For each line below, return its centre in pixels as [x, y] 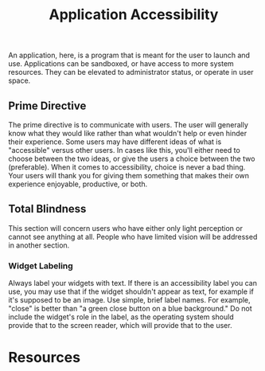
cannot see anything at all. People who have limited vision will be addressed [133, 236]
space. [19, 80]
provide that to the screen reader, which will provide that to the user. [120, 326]
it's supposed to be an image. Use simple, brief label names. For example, [129, 300]
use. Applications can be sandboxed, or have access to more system [121, 64]
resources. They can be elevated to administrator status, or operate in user [131, 72]
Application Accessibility [134, 15]
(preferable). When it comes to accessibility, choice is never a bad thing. [127, 167]
